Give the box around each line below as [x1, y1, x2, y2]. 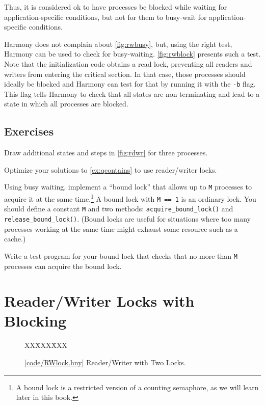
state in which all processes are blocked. [4, 98, 128, 109]
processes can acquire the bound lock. [4, 260, 122, 271]
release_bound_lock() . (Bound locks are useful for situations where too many [4, 213, 251, 224]
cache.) [4, 233, 26, 244]
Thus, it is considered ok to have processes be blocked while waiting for [4, 2, 227, 12]
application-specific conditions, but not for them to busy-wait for [4, 11, 207, 22]
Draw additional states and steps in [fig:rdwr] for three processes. [4, 147, 208, 158]
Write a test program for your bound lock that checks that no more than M [4, 250, 237, 261]
